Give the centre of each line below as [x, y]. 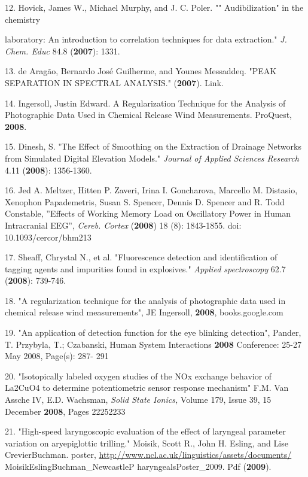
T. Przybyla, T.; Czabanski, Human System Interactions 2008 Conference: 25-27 [153, 344]
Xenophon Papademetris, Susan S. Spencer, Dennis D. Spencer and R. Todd [145, 201]
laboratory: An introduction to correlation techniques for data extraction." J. [146, 39]
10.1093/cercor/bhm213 [48, 237]
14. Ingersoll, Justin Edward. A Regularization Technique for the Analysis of [145, 103]
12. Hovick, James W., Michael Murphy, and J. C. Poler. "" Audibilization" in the [154, 7]
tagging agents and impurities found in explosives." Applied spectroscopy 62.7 [145, 268]
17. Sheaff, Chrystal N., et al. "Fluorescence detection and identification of [141, 257]
